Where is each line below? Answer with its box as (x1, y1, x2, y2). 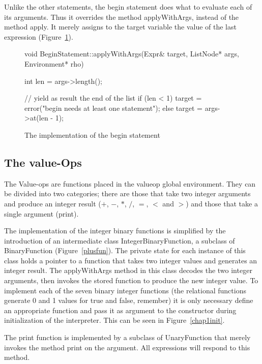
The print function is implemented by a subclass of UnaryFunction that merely (4, 332, 251, 343)
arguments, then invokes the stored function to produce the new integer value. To (4, 275, 258, 286)
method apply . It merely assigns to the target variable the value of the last (4, 21, 237, 32)
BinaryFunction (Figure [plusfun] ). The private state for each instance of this (4, 245, 246, 256)
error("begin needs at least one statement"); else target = (24, 102, 202, 113)
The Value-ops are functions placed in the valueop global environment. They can (4, 178, 256, 189)
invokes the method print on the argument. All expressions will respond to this (4, 342, 250, 352)
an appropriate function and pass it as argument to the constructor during (4, 305, 237, 315)
